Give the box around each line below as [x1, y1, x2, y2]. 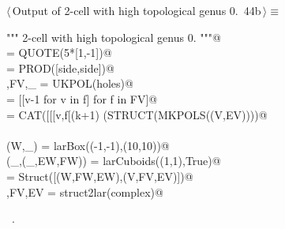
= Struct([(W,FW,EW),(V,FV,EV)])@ [6, 167, 193, 184]
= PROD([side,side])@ [6, 59, 114, 76]
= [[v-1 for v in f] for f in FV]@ [6, 90, 158, 107]
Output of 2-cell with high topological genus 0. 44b [12, 2, 261, 18]
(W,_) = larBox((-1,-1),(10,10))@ [6, 137, 170, 153]
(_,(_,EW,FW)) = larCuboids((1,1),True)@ [6, 152, 221, 169]
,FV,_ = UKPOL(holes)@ [6, 75, 133, 92]
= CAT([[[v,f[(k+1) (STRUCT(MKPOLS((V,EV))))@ [6, 106, 268, 122]
